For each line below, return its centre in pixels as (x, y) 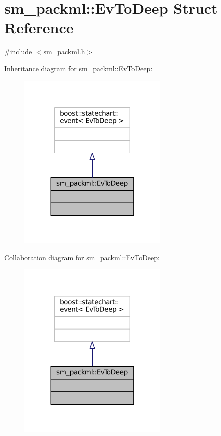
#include (18, 51)
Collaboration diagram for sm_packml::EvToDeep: (82, 257)
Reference (39, 27)
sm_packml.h (64, 51)
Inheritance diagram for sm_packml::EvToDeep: (78, 68)
